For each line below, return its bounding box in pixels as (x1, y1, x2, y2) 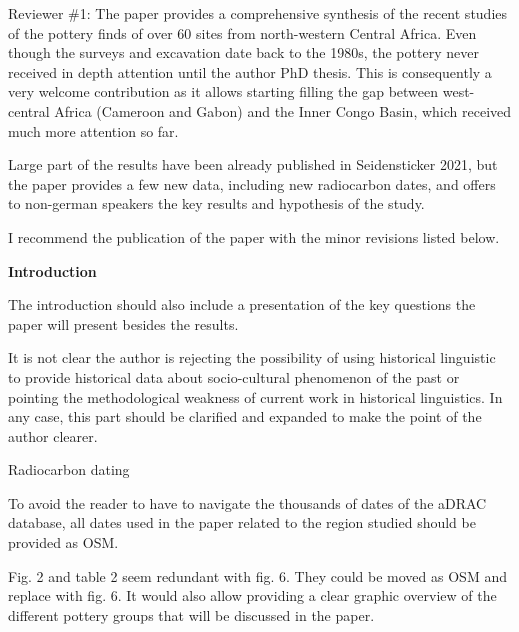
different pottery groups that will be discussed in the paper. (8, 604, 375, 625)
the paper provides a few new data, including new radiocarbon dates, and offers (8, 173, 496, 194)
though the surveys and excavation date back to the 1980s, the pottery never (8, 42, 479, 63)
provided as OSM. (8, 532, 119, 553)
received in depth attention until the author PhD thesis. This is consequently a (8, 61, 492, 82)
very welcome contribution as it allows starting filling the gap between (8, 81, 439, 102)
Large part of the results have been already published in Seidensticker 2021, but (8, 154, 498, 175)
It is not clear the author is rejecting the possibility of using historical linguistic (8, 347, 496, 368)
